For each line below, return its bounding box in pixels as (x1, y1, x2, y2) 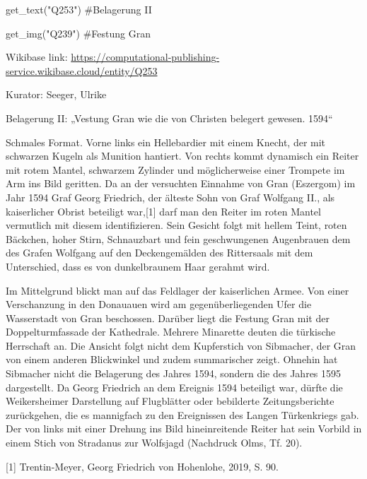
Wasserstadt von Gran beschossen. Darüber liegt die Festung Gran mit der (6, 310, 330, 325)
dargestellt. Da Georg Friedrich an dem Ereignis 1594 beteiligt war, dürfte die (6, 379, 343, 394)
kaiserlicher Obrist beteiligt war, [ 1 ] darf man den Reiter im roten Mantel (6, 203, 321, 218)
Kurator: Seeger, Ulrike (6, 87, 107, 102)
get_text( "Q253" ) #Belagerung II (6, 2, 152, 16)
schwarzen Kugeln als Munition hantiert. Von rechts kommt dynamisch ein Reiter (6, 148, 359, 163)
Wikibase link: (6, 49, 68, 64)
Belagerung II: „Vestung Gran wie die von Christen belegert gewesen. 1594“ (6, 110, 333, 125)
